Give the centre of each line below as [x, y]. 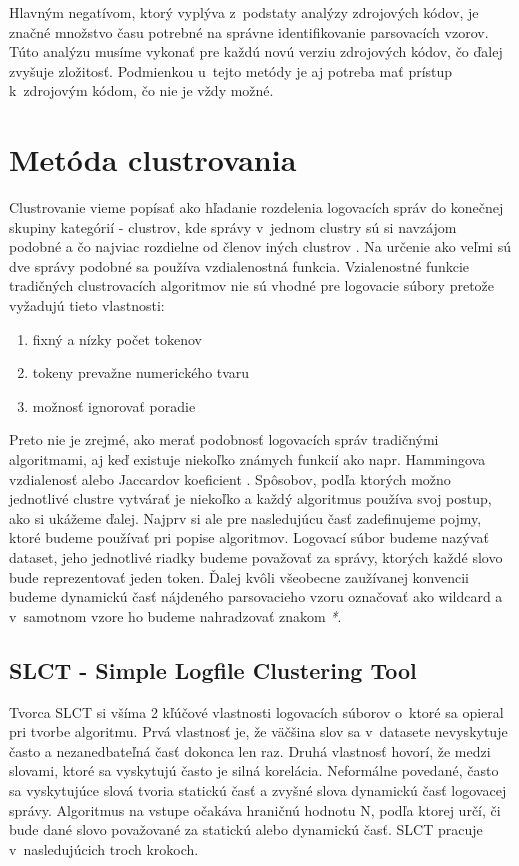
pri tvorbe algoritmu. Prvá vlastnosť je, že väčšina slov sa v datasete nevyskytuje [258, 731]
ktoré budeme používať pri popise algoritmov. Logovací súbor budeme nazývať [249, 537]
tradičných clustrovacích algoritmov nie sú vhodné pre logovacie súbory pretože [252, 285]
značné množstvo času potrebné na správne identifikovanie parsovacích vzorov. [249, 31]
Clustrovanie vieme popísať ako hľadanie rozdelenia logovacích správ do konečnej [256, 207]
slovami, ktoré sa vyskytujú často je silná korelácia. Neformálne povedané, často [254, 770]
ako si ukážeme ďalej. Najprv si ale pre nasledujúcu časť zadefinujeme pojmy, [245, 517]
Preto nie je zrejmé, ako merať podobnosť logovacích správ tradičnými [224, 439]
